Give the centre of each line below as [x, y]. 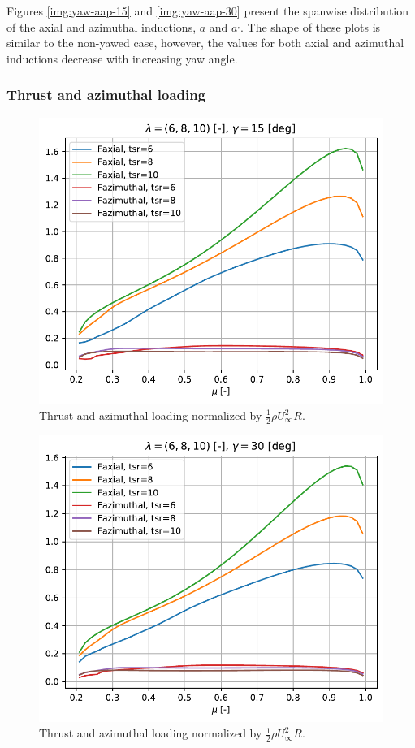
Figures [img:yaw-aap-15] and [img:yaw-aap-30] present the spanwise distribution [208, 11]
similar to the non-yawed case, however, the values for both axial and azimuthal [205, 43]
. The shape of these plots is [310, 26]
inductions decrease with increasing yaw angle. [122, 58]
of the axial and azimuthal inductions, [102, 26]
